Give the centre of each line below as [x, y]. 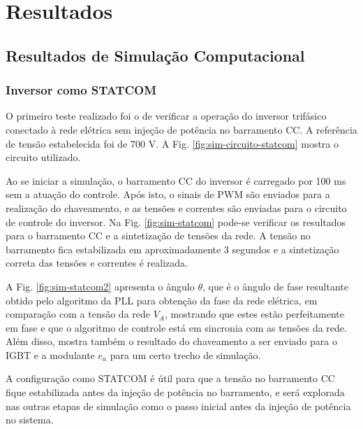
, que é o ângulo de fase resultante [275, 286]
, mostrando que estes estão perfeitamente [254, 314]
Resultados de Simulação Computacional [155, 55]
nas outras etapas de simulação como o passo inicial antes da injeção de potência [178, 406]
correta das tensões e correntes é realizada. [97, 263]
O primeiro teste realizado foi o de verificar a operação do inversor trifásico [166, 116]
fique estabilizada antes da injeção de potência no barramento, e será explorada [175, 392]
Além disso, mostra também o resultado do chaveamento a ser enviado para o [171, 341]
